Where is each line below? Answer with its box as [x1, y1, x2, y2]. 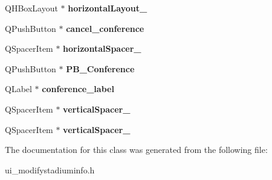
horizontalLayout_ [68, 2, 147, 14]
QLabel [5, 82, 32, 95]
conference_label [42, 82, 114, 95]
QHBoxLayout [5, 2, 58, 14]
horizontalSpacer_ [63, 42, 141, 55]
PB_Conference [66, 62, 135, 75]
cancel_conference [66, 22, 144, 34]
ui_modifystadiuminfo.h [5, 163, 95, 176]
